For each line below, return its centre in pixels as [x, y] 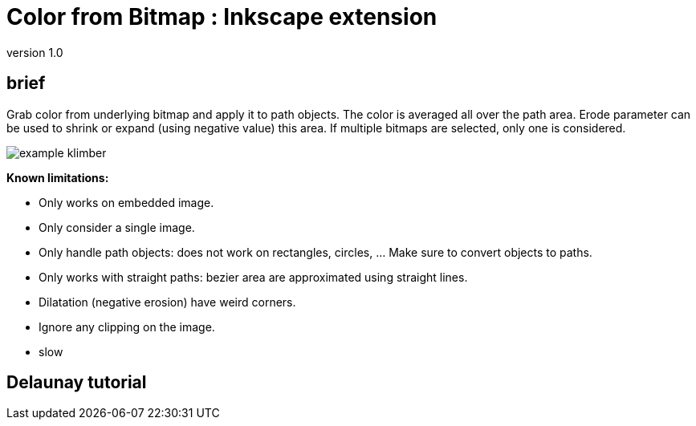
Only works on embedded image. [126, 202]
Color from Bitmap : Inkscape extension [222, 17]
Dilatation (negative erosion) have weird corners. [167, 302]
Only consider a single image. [117, 227]
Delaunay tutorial [77, 383]
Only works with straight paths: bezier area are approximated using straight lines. [253, 277]
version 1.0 [35, 52]
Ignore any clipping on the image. [127, 327]
